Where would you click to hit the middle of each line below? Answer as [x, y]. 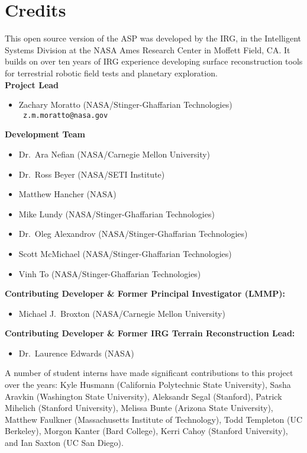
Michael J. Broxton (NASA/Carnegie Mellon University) [122, 313]
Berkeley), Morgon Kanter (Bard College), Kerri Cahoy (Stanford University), [146, 431]
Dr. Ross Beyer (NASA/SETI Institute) [92, 174]
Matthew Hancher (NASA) [67, 194]
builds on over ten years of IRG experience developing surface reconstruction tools [154, 61]
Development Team [45, 134]
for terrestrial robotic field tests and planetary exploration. [111, 73]
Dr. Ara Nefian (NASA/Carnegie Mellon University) [114, 154]
